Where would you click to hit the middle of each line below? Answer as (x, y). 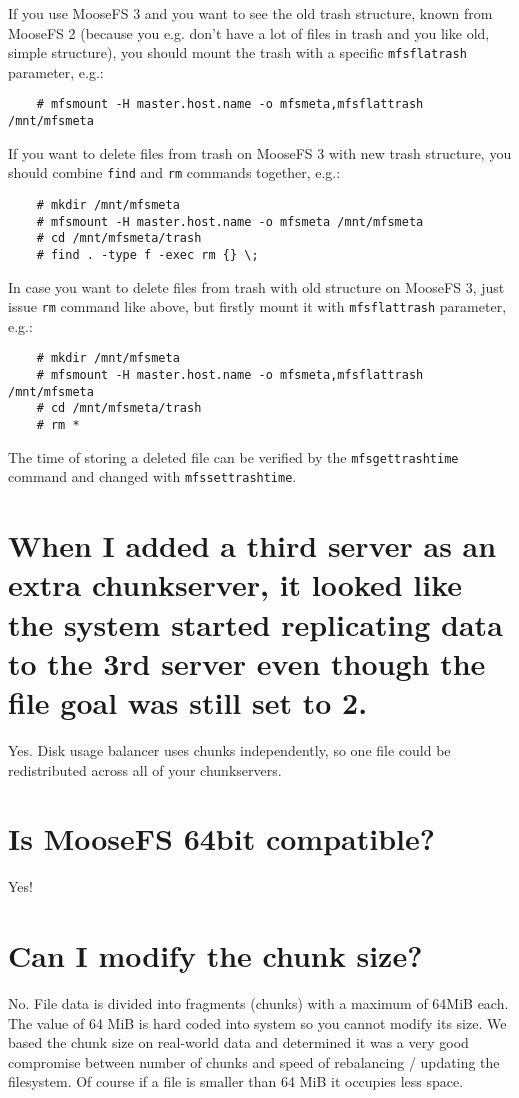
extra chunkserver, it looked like (235, 584)
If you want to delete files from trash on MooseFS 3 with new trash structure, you (260, 152)
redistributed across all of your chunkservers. (145, 769)
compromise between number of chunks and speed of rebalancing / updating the (254, 1061)
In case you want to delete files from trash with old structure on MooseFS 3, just (256, 286)
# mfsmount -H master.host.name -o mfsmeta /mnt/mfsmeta (230, 221)
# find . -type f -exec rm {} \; (147, 254)
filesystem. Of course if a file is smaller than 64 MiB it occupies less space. (236, 1081)
